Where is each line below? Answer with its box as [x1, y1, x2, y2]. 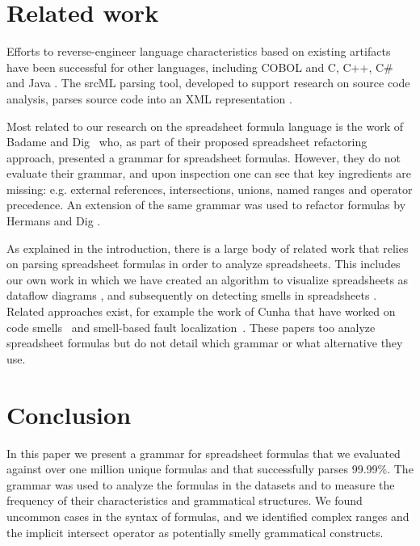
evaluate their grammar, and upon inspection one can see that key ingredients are [6, 165, 411, 182]
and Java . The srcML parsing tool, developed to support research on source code [6, 74, 410, 91]
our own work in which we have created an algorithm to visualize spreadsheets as [6, 271, 409, 288]
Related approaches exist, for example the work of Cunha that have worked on [6, 303, 396, 320]
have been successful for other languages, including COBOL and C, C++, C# [6, 58, 393, 75]
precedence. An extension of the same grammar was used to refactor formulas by [6, 196, 406, 213]
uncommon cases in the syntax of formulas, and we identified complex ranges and [6, 507, 409, 524]
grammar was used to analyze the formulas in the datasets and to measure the [6, 476, 395, 493]
